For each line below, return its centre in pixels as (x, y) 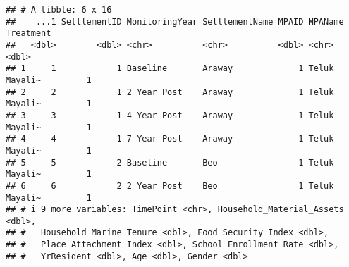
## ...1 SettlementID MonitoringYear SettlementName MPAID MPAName (175, 21)
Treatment (29, 33)
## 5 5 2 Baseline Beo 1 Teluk (170, 162)
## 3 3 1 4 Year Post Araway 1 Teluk (170, 115)
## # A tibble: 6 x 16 (59, 10)
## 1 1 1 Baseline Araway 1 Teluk (170, 69)
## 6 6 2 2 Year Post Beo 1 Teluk (170, 186)
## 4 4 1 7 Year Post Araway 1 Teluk (170, 139)
